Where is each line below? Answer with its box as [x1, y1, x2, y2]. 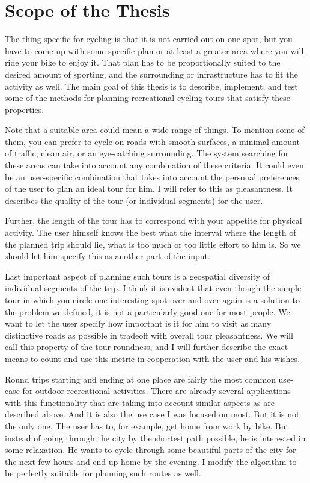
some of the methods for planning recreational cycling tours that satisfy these [5, 91, 291, 104]
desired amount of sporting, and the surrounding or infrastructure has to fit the [5, 67, 298, 80]
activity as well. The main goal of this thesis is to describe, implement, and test [5, 79, 298, 92]
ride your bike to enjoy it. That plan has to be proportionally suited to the [5, 56, 281, 69]
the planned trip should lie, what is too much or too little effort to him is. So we [5, 238, 301, 250]
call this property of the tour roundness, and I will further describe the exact [5, 340, 288, 353]
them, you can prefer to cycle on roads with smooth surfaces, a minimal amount [5, 135, 300, 147]
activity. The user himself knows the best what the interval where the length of [5, 226, 296, 239]
